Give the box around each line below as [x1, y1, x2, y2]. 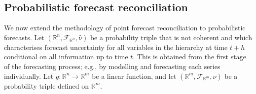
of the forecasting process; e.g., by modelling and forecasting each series [4, 61, 220, 71]
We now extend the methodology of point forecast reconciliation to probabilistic [4, 23, 246, 33]
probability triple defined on [4, 80, 89, 91]
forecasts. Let [4, 32, 44, 42]
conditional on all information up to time [4, 51, 128, 62]
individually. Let [4, 70, 54, 81]
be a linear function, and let [92, 70, 177, 81]
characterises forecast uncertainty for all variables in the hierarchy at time [4, 42, 228, 52]
